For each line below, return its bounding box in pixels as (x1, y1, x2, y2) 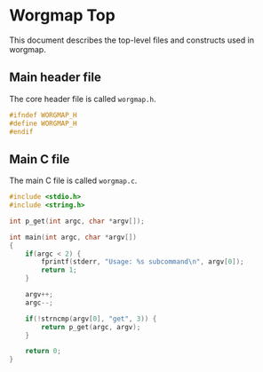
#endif (9, 127, 34, 136)
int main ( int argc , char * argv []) (9, 233, 138, 241)
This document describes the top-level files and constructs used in (9, 35, 255, 45)
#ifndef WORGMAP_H (9, 110, 77, 120)
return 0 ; (25, 347, 62, 356)
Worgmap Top (9, 5, 116, 26)
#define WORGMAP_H (9, 119, 77, 128)
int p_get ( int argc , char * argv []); (9, 217, 145, 226)
